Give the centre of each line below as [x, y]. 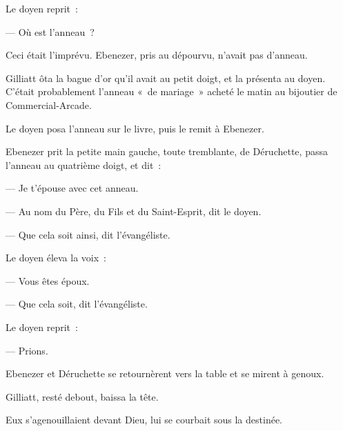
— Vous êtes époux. [48, 280]
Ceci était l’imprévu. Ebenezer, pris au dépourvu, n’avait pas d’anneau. [157, 55]
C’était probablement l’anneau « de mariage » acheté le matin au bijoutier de [171, 91]
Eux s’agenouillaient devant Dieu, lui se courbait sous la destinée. [144, 420]
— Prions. [27, 350]
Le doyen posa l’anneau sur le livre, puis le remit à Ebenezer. [135, 128]
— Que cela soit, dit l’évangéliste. [77, 304]
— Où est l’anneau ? [50, 31]
